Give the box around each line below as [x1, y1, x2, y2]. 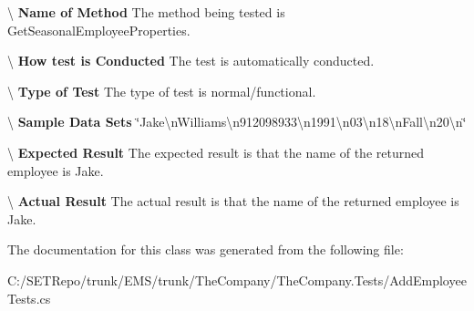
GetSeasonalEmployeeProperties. [7, 20, 191, 39]
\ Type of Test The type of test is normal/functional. [7, 81, 316, 100]
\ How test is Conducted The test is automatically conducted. [7, 51, 375, 70]
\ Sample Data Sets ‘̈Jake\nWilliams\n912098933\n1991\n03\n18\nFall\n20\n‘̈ [7, 112, 467, 131]
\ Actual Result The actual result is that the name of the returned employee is [7, 192, 459, 211]
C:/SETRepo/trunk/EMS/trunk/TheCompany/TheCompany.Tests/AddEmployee [7, 270, 467, 289]
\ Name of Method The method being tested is [7, 3, 285, 21]
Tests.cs [7, 288, 51, 307]
